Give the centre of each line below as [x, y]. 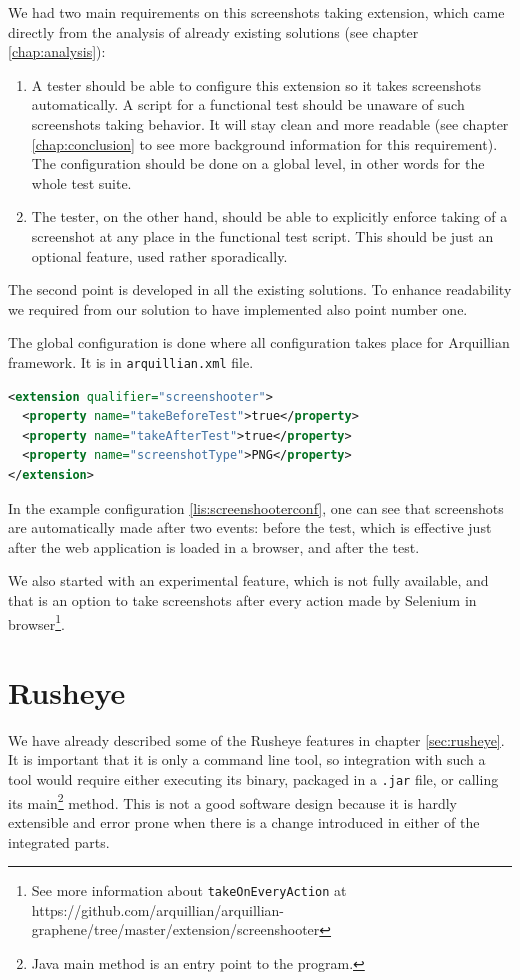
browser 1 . [36, 622]
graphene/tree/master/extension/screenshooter [175, 929]
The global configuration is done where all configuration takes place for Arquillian [259, 342]
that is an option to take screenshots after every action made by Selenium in [242, 599]
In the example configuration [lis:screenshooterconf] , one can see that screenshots [256, 507]
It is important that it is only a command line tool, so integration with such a [247, 759]
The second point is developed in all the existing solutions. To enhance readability [260, 289]
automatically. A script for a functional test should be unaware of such [248, 104]
